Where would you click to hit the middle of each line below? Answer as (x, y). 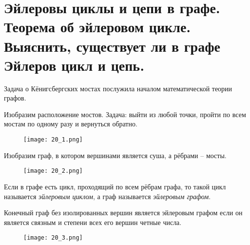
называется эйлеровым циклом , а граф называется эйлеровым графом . (107, 196)
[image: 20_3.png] (53, 238)
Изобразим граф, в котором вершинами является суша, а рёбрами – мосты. (115, 155)
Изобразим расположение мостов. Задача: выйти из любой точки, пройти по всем (125, 114)
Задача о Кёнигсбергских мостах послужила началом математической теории (118, 88)
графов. (15, 98)
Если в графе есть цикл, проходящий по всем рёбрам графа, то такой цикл (115, 186)
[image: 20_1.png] (53, 140)
